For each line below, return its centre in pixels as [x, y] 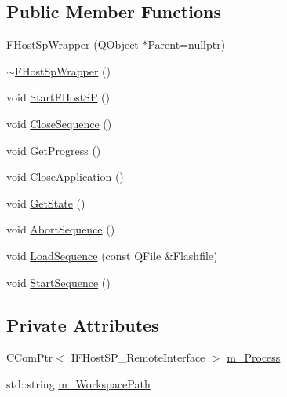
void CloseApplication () [65, 176]
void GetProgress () [54, 150]
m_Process [254, 357]
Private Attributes [83, 324]
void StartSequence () [58, 282]
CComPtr [30, 357]
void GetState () [46, 202]
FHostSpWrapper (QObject [73, 44]
